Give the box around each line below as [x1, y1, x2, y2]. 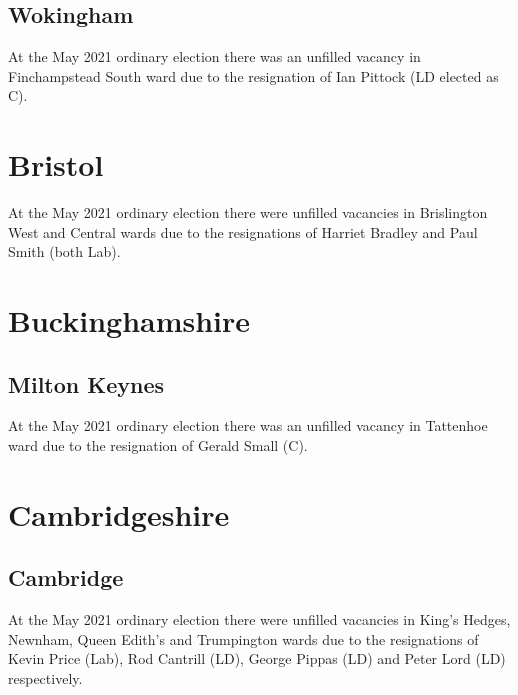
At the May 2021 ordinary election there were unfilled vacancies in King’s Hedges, [8, 609, 511, 630]
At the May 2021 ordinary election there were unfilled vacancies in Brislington [8, 202, 488, 223]
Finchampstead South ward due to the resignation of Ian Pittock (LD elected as [8, 65, 499, 86]
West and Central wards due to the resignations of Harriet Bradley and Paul [8, 221, 478, 242]
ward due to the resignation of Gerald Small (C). [8, 435, 308, 456]
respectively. [8, 668, 83, 689]
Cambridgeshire [8, 493, 230, 534]
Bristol [8, 144, 104, 185]
